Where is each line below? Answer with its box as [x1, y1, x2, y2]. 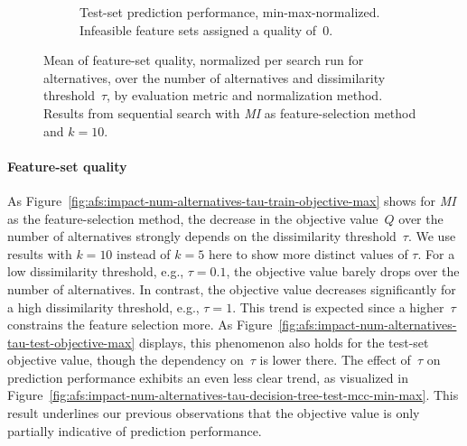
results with [7, 244, 72, 263]
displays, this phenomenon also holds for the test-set [138, 332, 429, 351]
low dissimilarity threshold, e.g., [7, 262, 184, 281]
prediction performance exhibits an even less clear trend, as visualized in [7, 367, 408, 386]
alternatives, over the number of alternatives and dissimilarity [43, 68, 386, 87]
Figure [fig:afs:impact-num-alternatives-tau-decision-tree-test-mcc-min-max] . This [7, 386, 459, 404]
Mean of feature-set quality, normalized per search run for [43, 51, 364, 70]
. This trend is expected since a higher [232, 297, 444, 316]
